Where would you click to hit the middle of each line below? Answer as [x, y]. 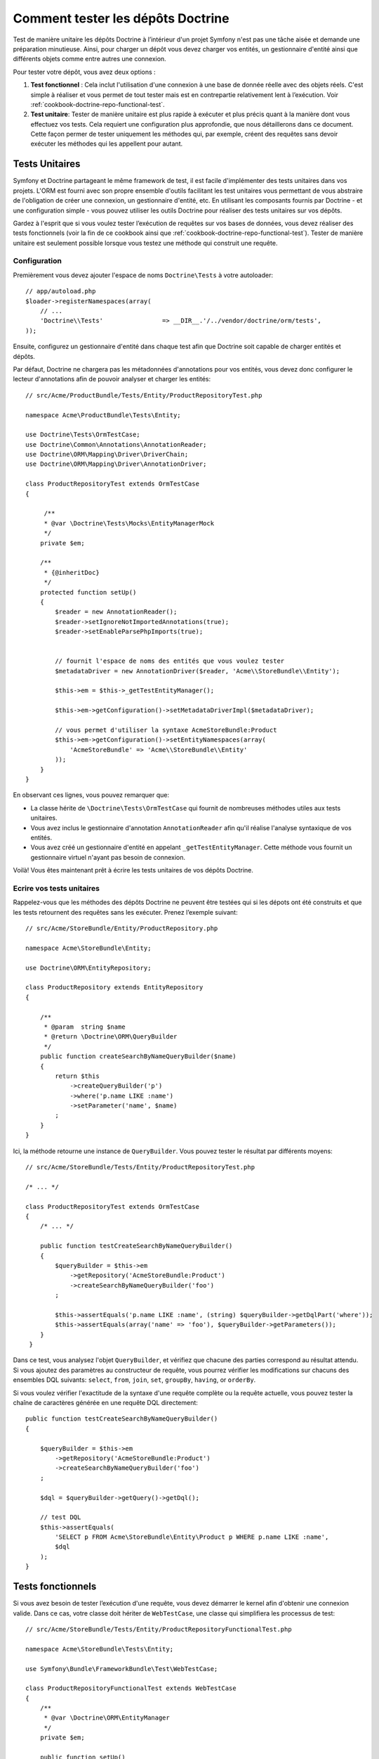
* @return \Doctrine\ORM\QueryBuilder [111, 1037]
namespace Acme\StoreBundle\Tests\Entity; [100, 1649]
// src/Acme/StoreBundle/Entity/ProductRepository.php [122, 928]
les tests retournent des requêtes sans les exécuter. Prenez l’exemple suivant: [125, 912]
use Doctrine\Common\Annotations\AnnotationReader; [116, 444]
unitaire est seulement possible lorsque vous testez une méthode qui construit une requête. [145, 243]
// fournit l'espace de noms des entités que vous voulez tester [170, 661]
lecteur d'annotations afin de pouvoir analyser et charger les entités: [112, 379]
